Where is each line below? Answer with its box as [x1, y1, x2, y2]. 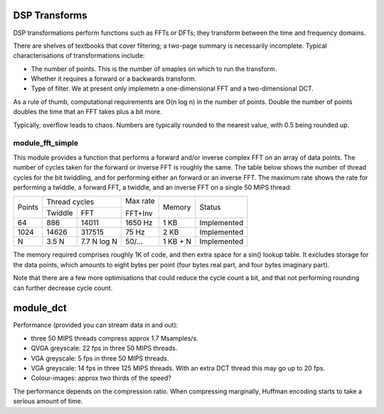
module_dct [13, 302, 67, 314]
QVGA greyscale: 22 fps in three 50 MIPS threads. [31, 344, 178, 353]
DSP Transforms [13, 9, 88, 21]
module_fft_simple [13, 138, 78, 148]
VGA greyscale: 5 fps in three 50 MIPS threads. [31, 353, 169, 363]
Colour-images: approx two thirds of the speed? [31, 374, 172, 383]
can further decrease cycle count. [13, 284, 113, 292]
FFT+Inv [125, 209, 153, 219]
